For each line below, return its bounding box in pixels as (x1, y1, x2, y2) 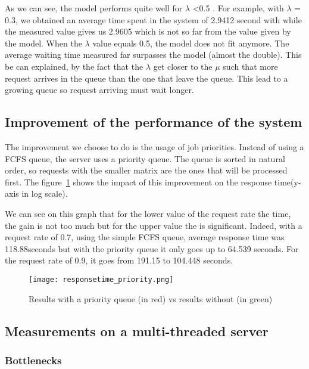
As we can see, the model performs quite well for (5, 2, 183, 14)
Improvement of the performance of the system (5, 113, 302, 131)
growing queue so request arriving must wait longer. (5, 83, 194, 96)
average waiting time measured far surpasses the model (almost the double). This (5, 48, 302, 61)
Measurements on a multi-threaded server (5, 321, 269, 340)
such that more (223, 60, 278, 72)
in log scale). (21, 187, 68, 200)
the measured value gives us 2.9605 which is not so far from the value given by (5, 25, 291, 38)
